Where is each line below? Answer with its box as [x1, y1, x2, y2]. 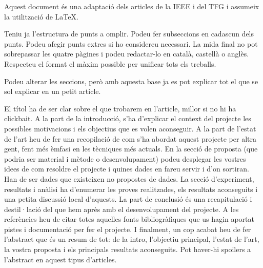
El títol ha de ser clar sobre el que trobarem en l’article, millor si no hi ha [4, 103, 236, 113]
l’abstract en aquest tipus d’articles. [4, 254, 117, 264]
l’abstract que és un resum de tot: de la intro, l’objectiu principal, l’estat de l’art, [4, 234, 259, 244]
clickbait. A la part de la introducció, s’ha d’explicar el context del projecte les [4, 113, 251, 124]
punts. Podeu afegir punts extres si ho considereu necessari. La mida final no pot [4, 38, 258, 49]
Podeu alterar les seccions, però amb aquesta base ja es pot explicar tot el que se [4, 75, 258, 86]
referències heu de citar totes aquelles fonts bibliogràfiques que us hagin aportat [4, 214, 254, 224]
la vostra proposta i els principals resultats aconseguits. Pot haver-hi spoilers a [4, 244, 251, 255]
